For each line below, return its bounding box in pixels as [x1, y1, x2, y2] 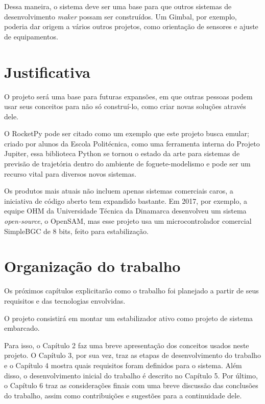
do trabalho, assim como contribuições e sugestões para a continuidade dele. [4, 390, 242, 400]
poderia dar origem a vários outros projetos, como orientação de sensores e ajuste [4, 21, 258, 32]
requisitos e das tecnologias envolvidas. [4, 295, 126, 306]
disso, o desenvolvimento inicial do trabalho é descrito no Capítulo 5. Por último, [4, 370, 258, 380]
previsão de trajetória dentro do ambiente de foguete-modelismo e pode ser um [4, 158, 251, 169]
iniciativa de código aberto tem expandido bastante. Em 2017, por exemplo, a [4, 195, 247, 206]
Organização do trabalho [4, 256, 181, 277]
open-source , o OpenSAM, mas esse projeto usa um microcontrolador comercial [4, 216, 252, 226]
